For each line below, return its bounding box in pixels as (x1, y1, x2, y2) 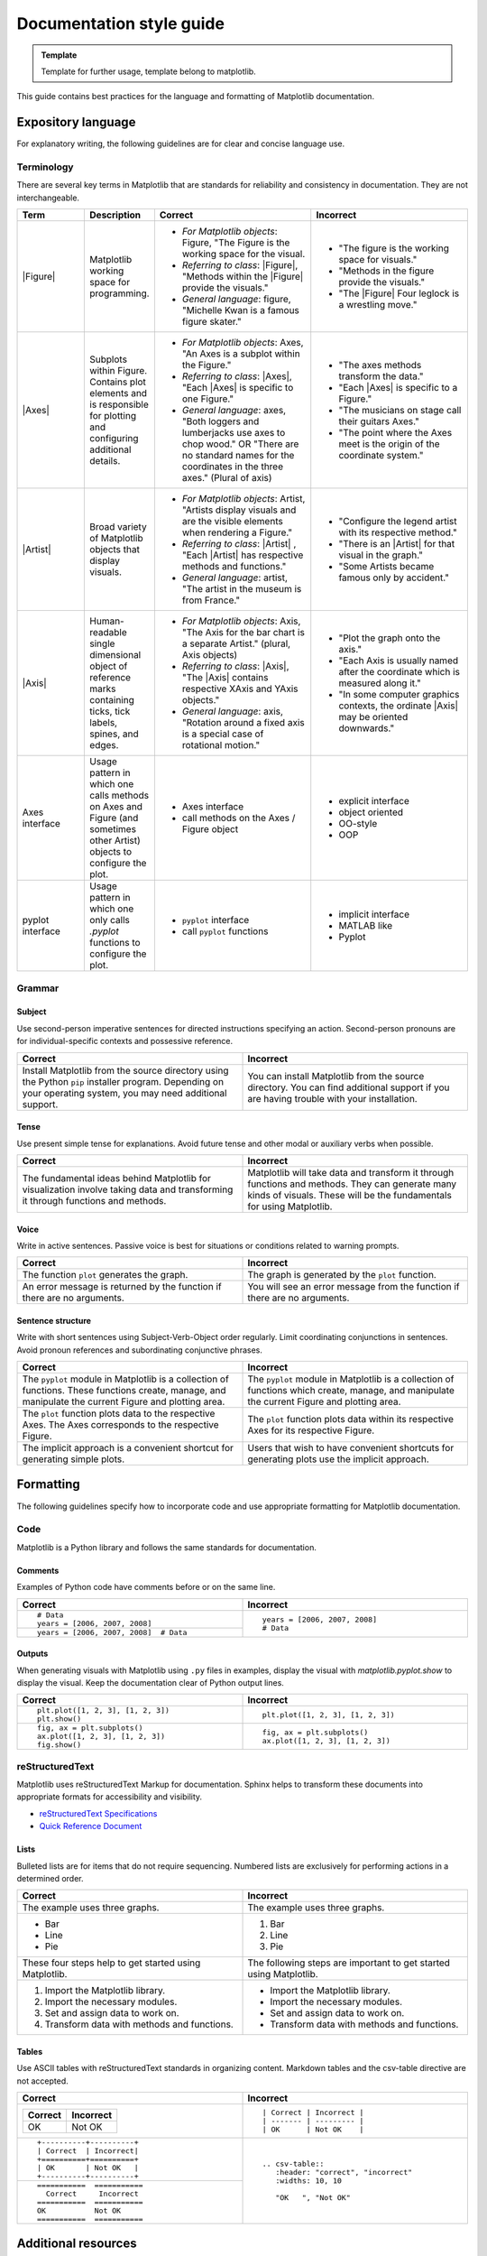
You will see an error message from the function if (247, 1281, 460, 1293)
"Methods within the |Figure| (181, 271, 304, 283)
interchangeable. (16, 192, 80, 203)
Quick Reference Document (39, 1821, 142, 1832)
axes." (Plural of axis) (181, 472, 272, 485)
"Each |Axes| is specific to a (338, 382, 458, 394)
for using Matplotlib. (247, 1200, 333, 1213)
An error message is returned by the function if (22, 1281, 222, 1293)
